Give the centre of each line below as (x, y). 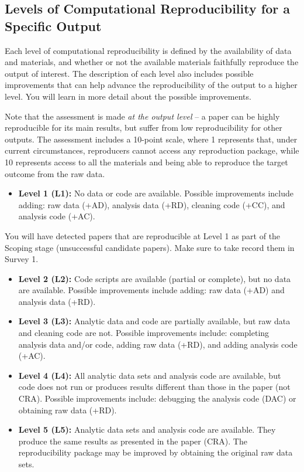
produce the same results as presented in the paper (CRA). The (133, 441)
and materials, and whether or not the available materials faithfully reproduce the (152, 62)
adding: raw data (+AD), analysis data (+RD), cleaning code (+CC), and (152, 204)
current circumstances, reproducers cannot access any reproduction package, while (152, 150)
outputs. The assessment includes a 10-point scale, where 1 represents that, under (151, 139)
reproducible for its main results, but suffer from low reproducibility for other (144, 128)
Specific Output (53, 26)
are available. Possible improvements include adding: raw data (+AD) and (151, 290)
